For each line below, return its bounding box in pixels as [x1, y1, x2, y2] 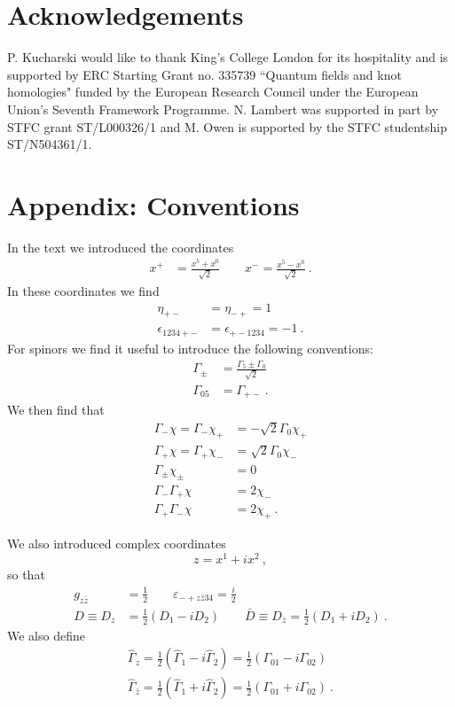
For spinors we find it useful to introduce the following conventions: [7, 338, 373, 357]
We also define [7, 625, 85, 644]
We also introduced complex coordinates [7, 534, 226, 553]
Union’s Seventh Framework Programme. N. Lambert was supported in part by [7, 99, 439, 118]
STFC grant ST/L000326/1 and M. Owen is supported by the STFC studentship [7, 117, 448, 136]
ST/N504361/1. [7, 135, 92, 153]
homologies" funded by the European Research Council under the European [7, 82, 419, 101]
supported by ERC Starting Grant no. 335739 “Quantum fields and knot [7, 65, 402, 83]
